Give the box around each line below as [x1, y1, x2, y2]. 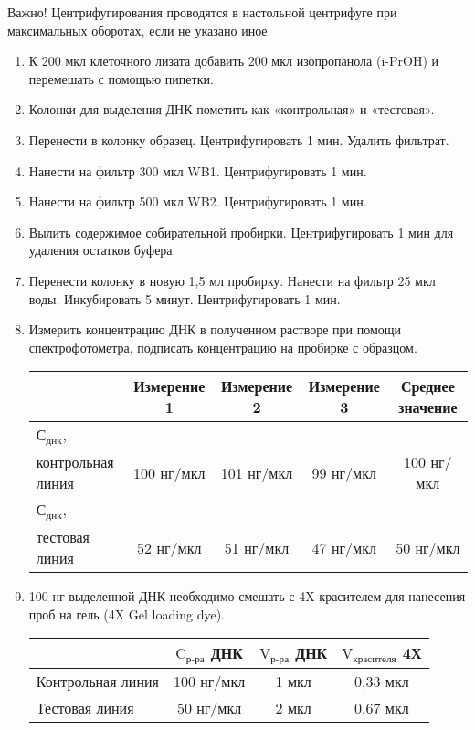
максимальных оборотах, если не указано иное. [7, 20, 271, 39]
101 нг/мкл [220, 461, 293, 483]
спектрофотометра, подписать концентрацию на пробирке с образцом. [28, 337, 417, 356]
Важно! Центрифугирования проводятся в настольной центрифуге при [7, 3, 397, 21]
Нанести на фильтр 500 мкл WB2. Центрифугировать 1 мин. [28, 192, 367, 211]
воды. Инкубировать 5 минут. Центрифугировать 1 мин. [28, 289, 341, 308]
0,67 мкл [354, 697, 409, 719]
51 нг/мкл [224, 536, 290, 558]
